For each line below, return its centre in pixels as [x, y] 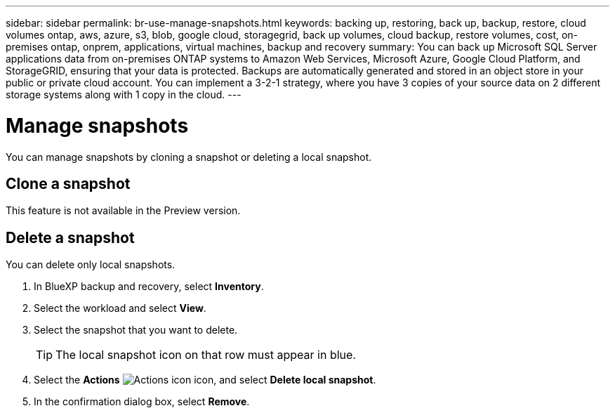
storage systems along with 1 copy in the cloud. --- [124, 94]
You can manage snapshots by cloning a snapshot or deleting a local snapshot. [189, 157]
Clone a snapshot [68, 183]
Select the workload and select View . [120, 308]
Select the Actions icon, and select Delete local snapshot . [205, 380]
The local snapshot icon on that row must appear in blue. [206, 355]
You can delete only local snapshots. [91, 265]
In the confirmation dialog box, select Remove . [142, 402]
